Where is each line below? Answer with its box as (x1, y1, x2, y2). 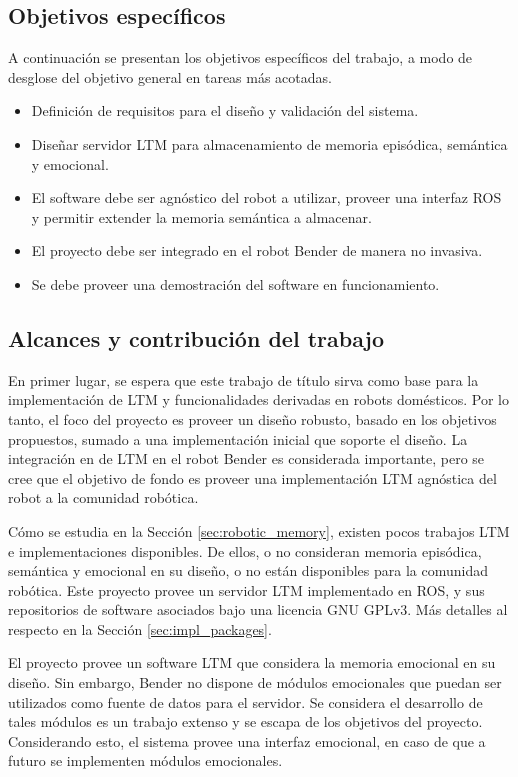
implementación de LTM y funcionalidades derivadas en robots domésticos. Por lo (8, 389, 510, 410)
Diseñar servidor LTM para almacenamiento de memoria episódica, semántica (31, 133, 508, 154)
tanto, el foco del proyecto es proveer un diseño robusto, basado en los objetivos (8, 408, 497, 429)
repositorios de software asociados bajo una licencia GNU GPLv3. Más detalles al (8, 599, 508, 620)
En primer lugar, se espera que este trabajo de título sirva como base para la (8, 369, 479, 390)
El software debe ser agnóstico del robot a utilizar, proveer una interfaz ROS (31, 187, 502, 208)
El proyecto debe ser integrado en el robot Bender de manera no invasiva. (31, 240, 483, 261)
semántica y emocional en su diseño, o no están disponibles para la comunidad (8, 560, 488, 581)
